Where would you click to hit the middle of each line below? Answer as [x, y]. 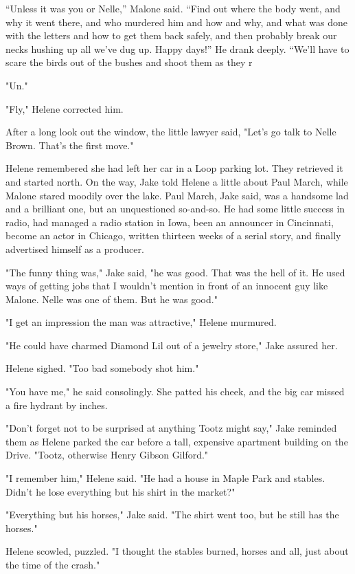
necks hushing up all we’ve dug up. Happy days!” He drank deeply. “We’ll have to [177, 48]
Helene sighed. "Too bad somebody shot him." [102, 368]
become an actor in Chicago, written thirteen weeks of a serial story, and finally [173, 235]
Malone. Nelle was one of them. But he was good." [112, 299]
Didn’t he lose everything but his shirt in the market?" [121, 491]
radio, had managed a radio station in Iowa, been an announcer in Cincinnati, [170, 222]
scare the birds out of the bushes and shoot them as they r [129, 62]
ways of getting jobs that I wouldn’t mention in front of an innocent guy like [167, 286]
